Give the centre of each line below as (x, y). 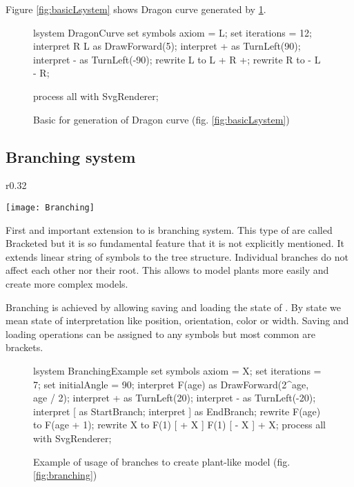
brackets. (24, 347)
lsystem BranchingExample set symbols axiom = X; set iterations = (177, 370)
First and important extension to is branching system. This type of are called (169, 229)
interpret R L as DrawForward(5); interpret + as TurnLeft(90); (167, 46)
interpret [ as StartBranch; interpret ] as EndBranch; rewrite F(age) (177, 411)
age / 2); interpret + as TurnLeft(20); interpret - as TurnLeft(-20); (175, 398)
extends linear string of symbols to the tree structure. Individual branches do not (177, 256)
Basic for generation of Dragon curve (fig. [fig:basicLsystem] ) (161, 119)
